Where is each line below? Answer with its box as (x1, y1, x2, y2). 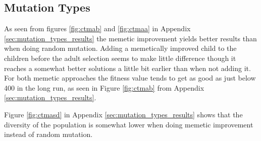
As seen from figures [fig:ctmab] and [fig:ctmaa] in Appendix (4, 23, 191, 34)
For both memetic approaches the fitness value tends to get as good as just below (4, 73, 256, 83)
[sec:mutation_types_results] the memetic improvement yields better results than (4, 33, 257, 43)
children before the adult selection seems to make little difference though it (4, 52, 236, 63)
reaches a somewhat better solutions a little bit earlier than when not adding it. (4, 62, 251, 73)
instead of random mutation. (4, 129, 93, 139)
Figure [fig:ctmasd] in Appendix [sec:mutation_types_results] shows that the (4, 109, 243, 119)
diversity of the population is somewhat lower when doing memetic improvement (4, 119, 253, 129)
